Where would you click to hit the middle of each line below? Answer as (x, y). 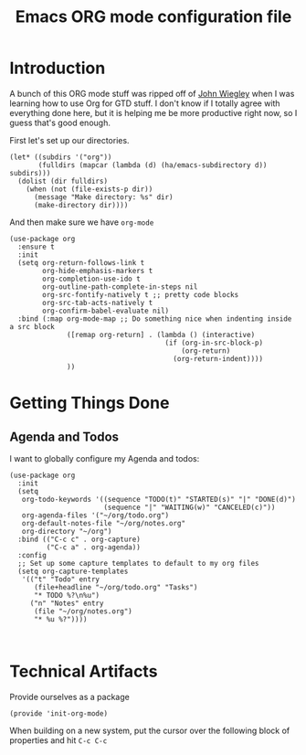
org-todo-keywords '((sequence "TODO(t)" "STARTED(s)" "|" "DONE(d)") (159, 499)
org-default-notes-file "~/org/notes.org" (103, 523)
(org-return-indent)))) (218, 358)
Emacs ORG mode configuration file (153, 17)
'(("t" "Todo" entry (61, 579)
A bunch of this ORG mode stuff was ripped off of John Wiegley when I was (152, 93)
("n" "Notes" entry (67, 603)
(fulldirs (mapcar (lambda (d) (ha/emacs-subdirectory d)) (153, 165)
